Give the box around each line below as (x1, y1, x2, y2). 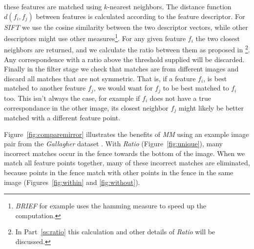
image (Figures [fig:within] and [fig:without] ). (4, 177, 140, 187)
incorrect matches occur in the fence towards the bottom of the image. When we (4, 148, 245, 158)
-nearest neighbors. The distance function (107, 1, 232, 11)
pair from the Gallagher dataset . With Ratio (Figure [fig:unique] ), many (4, 138, 223, 149)
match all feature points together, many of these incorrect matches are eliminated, (4, 158, 250, 168)
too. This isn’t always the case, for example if (4, 92, 140, 103)
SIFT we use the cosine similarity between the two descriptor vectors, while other (4, 22, 248, 32)
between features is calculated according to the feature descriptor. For (36, 11, 245, 21)
